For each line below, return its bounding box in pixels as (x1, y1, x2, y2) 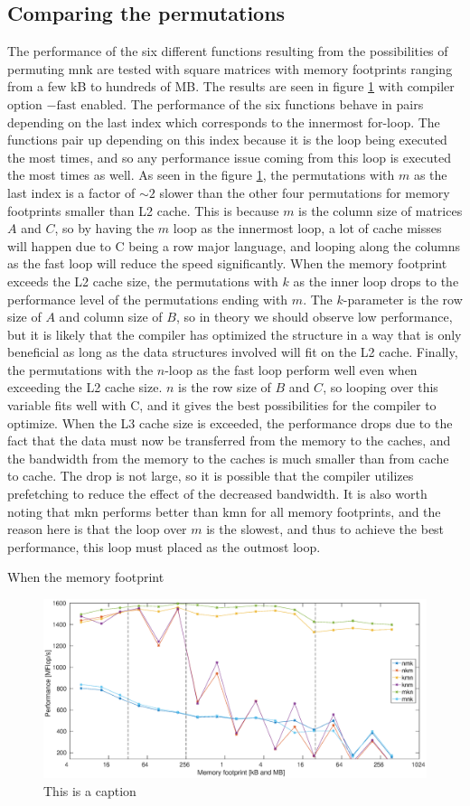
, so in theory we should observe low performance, (175, 307, 453, 326)
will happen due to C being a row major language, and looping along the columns (7, 236, 461, 255)
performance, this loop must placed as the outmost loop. (7, 537, 321, 556)
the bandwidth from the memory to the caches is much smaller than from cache (7, 448, 449, 467)
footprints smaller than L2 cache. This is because (7, 201, 279, 220)
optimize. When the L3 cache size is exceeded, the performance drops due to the (7, 413, 453, 432)
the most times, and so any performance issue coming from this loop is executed (7, 147, 451, 166)
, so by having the (54, 219, 155, 238)
